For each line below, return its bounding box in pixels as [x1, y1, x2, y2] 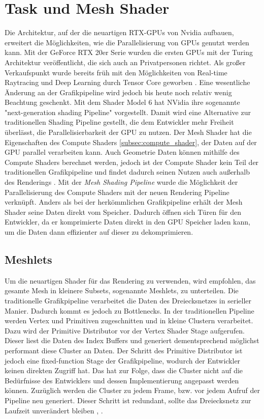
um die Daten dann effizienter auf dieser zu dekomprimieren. [5, 227, 193, 237]
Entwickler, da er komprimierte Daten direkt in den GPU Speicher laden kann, [5, 216, 250, 227]
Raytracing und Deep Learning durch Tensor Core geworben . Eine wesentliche [5, 77, 250, 88]
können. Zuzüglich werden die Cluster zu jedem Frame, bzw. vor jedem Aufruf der [5, 385, 260, 396]
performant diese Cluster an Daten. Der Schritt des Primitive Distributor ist [5, 345, 243, 355]
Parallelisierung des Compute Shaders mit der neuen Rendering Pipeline [5, 186, 229, 197]
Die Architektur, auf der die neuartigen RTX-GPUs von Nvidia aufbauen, [5, 27, 234, 38]
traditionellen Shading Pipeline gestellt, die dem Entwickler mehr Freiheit [5, 117, 234, 127]
